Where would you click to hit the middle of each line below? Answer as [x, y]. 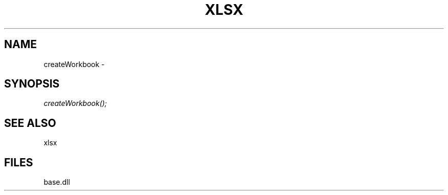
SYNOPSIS [32, 84]
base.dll [57, 182]
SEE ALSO [30, 123]
